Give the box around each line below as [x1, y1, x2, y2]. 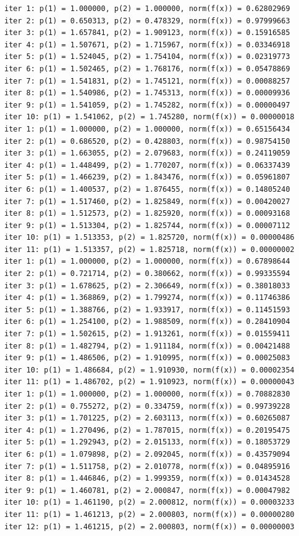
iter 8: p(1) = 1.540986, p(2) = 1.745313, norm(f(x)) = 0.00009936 [4, 89, 290, 98]
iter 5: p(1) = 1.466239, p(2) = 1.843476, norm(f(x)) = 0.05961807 [4, 173, 290, 182]
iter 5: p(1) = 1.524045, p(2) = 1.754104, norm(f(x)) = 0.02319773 [4, 52, 290, 61]
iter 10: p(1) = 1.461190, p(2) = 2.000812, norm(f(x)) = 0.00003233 [4, 498, 295, 507]
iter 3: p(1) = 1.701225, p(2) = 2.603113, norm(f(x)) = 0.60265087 [4, 414, 290, 423]
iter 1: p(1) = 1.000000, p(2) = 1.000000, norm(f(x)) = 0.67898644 [4, 257, 290, 266]
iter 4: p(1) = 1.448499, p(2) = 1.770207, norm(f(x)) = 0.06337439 [4, 160, 290, 170]
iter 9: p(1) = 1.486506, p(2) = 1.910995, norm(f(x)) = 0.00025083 [4, 353, 290, 363]
